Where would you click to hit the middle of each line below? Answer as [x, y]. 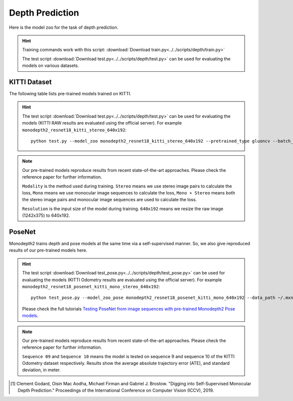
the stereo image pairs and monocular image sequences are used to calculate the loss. [110, 200]
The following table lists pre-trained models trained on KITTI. [70, 94]
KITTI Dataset [31, 82]
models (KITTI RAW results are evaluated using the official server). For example [102, 123]
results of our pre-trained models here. [48, 250]
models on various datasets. [51, 65]
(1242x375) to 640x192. [46, 215]
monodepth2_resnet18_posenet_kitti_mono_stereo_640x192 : [91, 286]
